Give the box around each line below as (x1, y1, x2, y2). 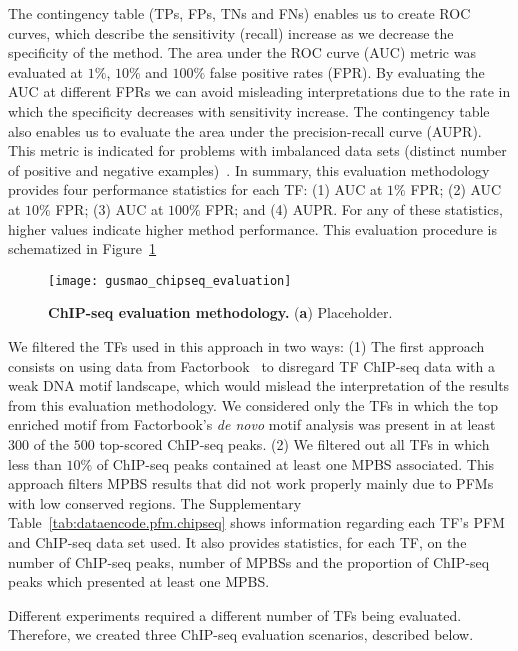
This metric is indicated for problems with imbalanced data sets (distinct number (8, 140, 507, 161)
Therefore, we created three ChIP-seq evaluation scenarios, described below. (8, 624, 474, 645)
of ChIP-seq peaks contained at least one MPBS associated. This (96, 453, 495, 474)
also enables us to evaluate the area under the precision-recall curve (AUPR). (8, 120, 482, 141)
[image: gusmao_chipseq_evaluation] (48, 273, 292, 288)
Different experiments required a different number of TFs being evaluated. (8, 604, 462, 625)
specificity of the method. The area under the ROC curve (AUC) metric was (8, 42, 476, 63)
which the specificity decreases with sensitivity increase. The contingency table (8, 100, 490, 121)
